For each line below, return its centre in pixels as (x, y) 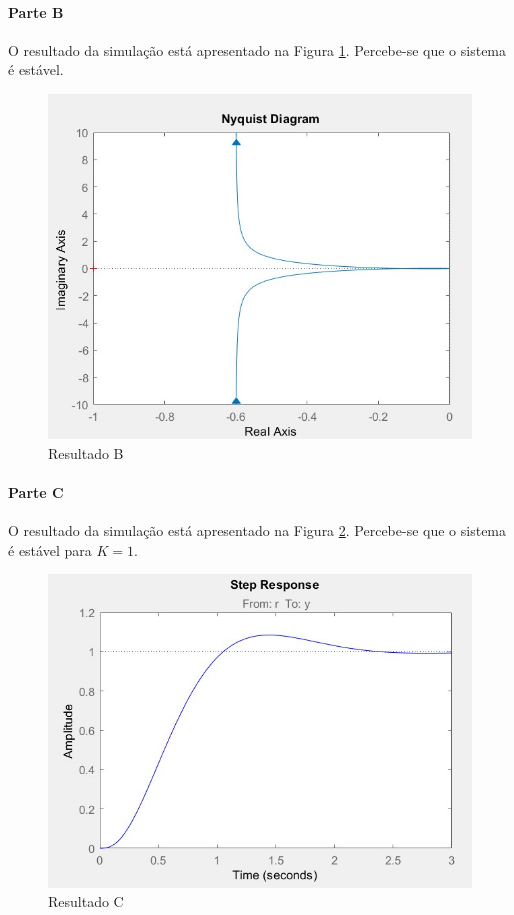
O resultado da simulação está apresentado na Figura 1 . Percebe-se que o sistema (257, 49)
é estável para (50, 549)
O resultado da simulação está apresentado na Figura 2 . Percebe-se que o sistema (257, 529)
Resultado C (86, 901)
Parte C (36, 491)
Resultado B (86, 452)
